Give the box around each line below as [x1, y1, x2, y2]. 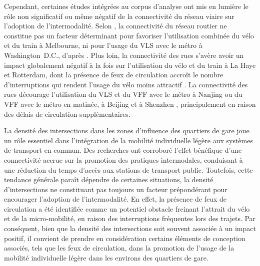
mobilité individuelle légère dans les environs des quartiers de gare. [4, 252, 208, 263]
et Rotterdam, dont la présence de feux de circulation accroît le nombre [4, 69, 223, 80]
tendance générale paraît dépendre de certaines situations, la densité [4, 174, 213, 185]
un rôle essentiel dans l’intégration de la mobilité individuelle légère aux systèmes [4, 135, 253, 145]
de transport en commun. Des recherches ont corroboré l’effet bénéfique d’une [4, 145, 242, 155]
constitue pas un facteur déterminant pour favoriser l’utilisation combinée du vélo [4, 30, 254, 40]
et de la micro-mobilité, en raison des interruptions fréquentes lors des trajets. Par [4, 213, 256, 224]
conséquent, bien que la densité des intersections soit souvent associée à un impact [4, 223, 256, 234]
